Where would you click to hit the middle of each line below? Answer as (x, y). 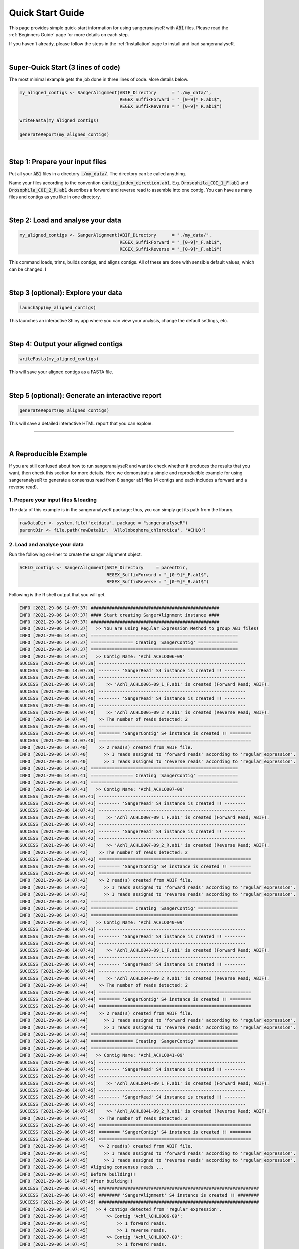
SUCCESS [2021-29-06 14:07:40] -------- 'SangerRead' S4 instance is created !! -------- (133, 699)
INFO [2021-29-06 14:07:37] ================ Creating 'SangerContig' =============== (129, 643)
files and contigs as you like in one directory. (55, 197)
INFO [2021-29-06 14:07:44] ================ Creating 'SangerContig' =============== (129, 1041)
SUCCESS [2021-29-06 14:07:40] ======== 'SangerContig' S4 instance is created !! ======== (135, 734)
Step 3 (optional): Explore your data (66, 293)
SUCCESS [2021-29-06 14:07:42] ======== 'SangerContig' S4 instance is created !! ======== (135, 866)
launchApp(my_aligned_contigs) (58, 308)
